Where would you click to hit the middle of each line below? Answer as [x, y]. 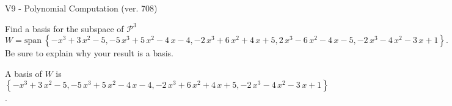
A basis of [24, 73]
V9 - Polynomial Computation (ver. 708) [81, 8]
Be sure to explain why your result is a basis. [89, 53]
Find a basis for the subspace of [64, 28]
